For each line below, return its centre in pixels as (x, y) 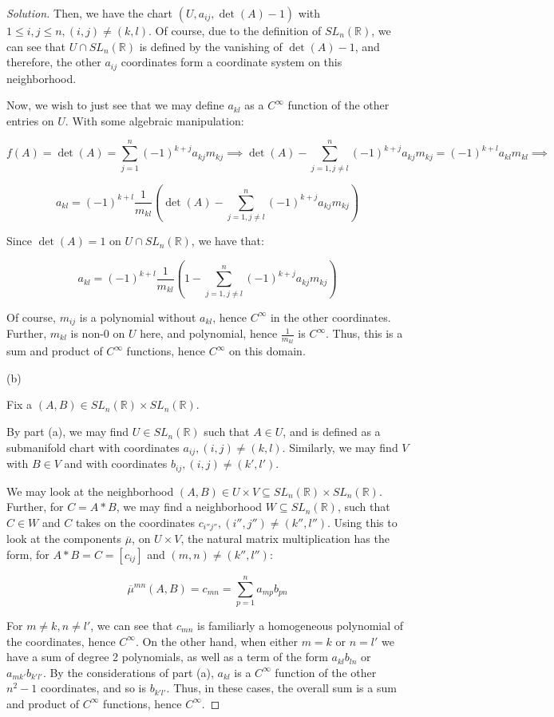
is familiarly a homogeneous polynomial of (301, 625)
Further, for (35, 507)
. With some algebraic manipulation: (154, 120)
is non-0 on (98, 333)
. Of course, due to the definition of (235, 30)
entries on (30, 120)
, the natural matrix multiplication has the (285, 539)
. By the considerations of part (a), (128, 672)
